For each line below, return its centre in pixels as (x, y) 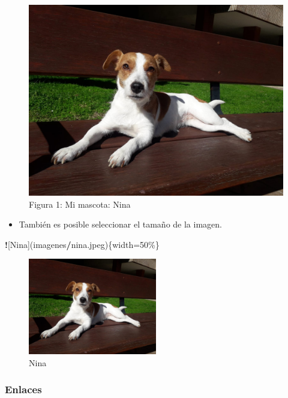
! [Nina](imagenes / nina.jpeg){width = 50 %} (82, 244)
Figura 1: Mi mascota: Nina (80, 204)
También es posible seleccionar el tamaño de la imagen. (120, 224)
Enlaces (23, 389)
